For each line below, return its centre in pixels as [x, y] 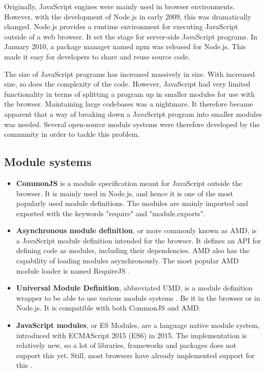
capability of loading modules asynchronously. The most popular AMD [127, 261]
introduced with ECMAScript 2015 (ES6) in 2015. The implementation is [131, 335]
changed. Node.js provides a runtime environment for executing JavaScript [121, 26]
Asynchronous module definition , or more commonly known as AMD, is [136, 230]
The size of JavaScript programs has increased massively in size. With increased [130, 74]
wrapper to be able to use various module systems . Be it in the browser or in [138, 297]
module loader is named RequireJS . [73, 270]
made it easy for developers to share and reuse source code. [97, 56]
